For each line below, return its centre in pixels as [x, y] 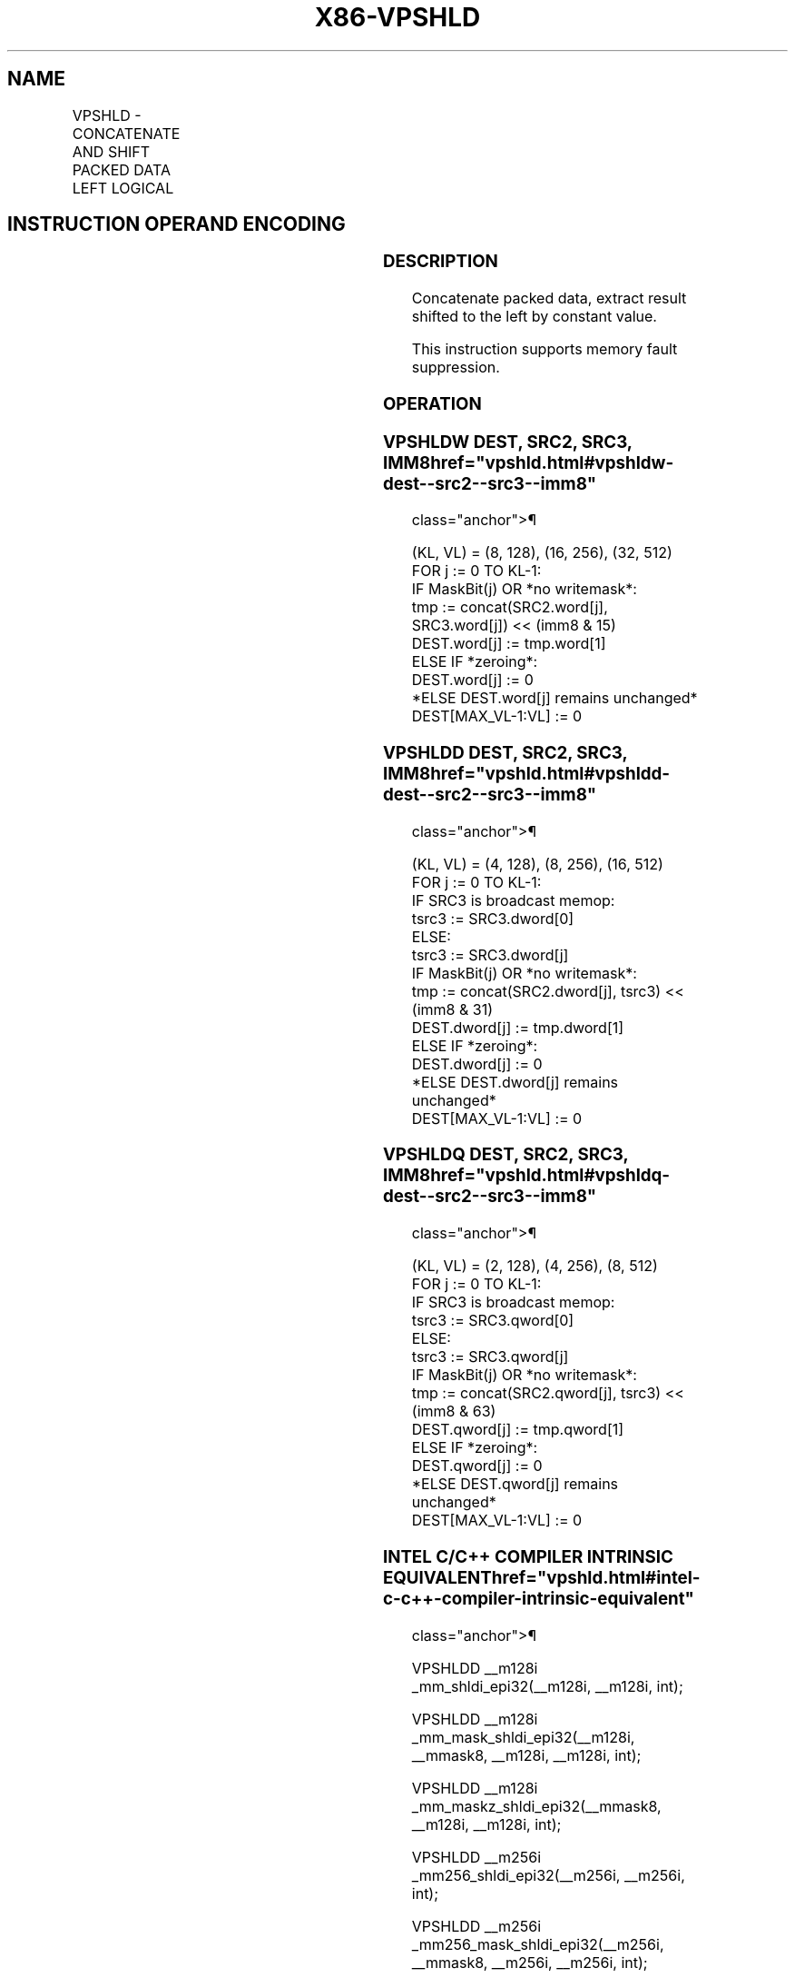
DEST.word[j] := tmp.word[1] [509, 644]
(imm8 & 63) [454, 1411]
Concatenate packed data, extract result [549, 298]
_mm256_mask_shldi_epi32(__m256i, [538, 1944]
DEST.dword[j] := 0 [477, 1064]
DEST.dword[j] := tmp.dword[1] [518, 1027]
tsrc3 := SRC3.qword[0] [493, 1321]
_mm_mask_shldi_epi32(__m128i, [523, 1737]
